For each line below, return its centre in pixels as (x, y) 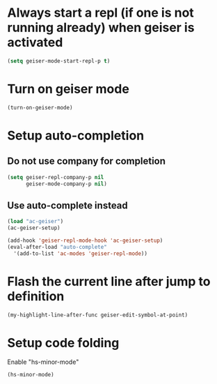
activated (35, 43)
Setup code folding (63, 343)
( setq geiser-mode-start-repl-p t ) (59, 61)
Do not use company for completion (86, 161)
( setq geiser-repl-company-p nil (56, 177)
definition (36, 296)
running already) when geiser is (101, 28)
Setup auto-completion (76, 136)
